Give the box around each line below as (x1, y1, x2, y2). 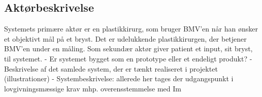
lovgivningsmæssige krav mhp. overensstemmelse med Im (4, 83, 181, 93)
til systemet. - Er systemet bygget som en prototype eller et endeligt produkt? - (4, 53, 252, 63)
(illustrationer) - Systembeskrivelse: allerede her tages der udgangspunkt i (4, 73, 234, 84)
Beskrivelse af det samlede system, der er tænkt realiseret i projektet (4, 63, 218, 74)
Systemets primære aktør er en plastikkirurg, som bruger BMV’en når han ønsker (4, 23, 258, 34)
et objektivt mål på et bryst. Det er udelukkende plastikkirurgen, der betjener (4, 33, 247, 44)
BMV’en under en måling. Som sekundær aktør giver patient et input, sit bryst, (4, 43, 253, 54)
